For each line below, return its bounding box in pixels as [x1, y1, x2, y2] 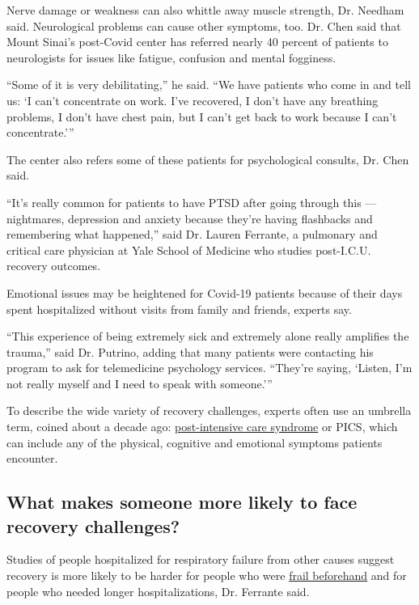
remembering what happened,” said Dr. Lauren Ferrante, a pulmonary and [6, 226, 378, 243]
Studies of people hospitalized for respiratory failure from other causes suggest [6, 551, 395, 568]
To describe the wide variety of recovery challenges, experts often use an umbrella [6, 402, 412, 419]
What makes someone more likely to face [6, 489, 358, 514]
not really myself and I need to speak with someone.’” [6, 374, 273, 391]
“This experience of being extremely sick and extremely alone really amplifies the [6, 328, 409, 345]
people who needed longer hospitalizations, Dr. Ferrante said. [6, 582, 310, 599]
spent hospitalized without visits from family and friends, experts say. [6, 300, 352, 317]
